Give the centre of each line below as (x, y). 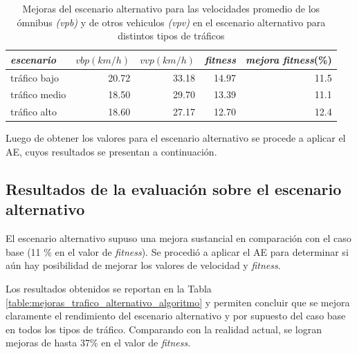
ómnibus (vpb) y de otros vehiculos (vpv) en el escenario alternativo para (171, 22)
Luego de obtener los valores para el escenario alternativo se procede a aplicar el (176, 138)
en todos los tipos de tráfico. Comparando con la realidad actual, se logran (164, 329)
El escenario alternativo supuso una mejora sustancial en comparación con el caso (178, 238)
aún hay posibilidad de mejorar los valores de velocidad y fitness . (143, 265)
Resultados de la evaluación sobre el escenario (174, 188)
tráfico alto (34, 112)
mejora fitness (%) (289, 59)
